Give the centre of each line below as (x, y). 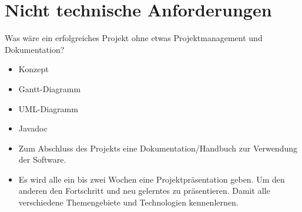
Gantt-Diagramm (50, 88)
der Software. (42, 159)
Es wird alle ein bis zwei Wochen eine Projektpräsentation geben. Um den (152, 179)
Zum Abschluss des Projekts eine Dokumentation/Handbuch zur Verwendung (158, 148)
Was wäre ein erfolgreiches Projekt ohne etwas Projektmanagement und (134, 38)
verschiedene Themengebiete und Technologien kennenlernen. (128, 202)
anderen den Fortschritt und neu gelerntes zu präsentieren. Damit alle (144, 191)
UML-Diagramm (48, 108)
